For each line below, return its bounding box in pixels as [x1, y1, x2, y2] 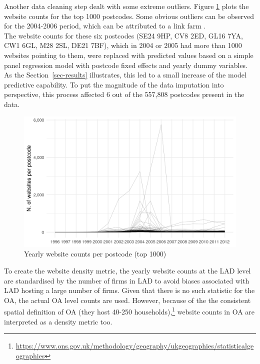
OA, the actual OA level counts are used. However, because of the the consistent [4, 294, 251, 305]
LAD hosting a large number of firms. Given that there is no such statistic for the [4, 285, 255, 295]
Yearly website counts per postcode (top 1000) [24, 248, 166, 259]
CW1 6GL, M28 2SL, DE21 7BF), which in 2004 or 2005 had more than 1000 [4, 40, 242, 50]
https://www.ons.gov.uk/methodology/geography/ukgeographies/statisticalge [15, 340, 254, 351]
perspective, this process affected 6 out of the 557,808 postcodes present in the [4, 89, 244, 99]
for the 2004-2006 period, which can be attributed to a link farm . [4, 20, 206, 31]
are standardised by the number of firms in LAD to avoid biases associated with [4, 275, 249, 285]
